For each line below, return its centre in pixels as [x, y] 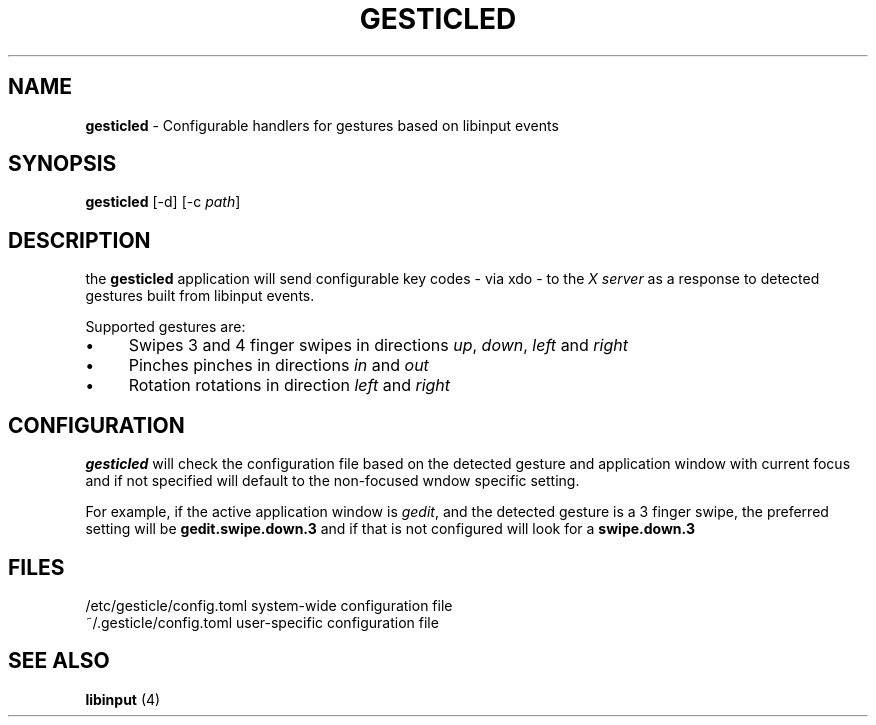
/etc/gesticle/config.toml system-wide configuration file [269, 605]
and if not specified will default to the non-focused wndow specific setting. [332, 481]
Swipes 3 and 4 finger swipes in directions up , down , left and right [378, 345]
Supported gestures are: [165, 327]
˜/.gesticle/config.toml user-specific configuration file [262, 622]
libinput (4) [123, 699]
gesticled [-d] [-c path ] [163, 202]
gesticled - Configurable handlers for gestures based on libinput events [322, 125]
